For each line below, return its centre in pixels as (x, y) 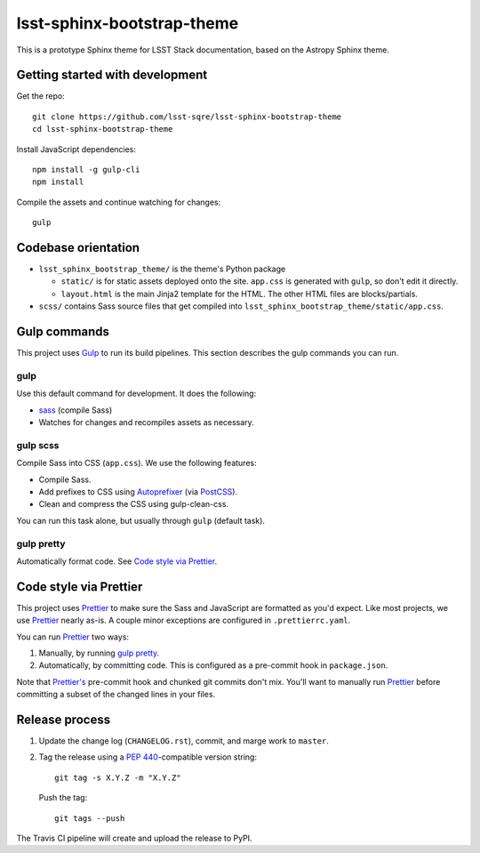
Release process (64, 720)
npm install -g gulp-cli (86, 170)
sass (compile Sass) (76, 410)
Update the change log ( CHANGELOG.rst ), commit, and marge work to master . (184, 741)
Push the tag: (63, 798)
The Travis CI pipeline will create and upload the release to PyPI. (134, 838)
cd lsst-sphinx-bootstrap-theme (103, 129)
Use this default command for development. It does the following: (136, 394)
